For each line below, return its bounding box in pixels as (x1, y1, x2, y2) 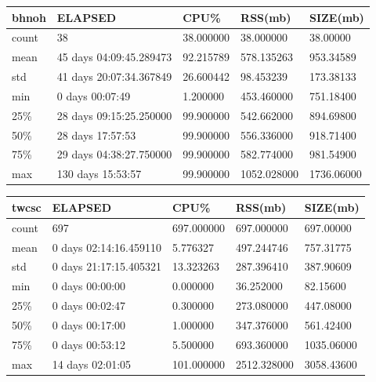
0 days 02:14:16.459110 (52, 238, 161, 255)
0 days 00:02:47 (52, 297, 126, 314)
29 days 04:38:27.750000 (56, 146, 172, 162)
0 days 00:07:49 (56, 87, 131, 104)
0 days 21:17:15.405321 (52, 258, 161, 275)
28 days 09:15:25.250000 (56, 107, 172, 123)
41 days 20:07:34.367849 (56, 68, 172, 85)
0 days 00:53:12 (52, 336, 126, 352)
